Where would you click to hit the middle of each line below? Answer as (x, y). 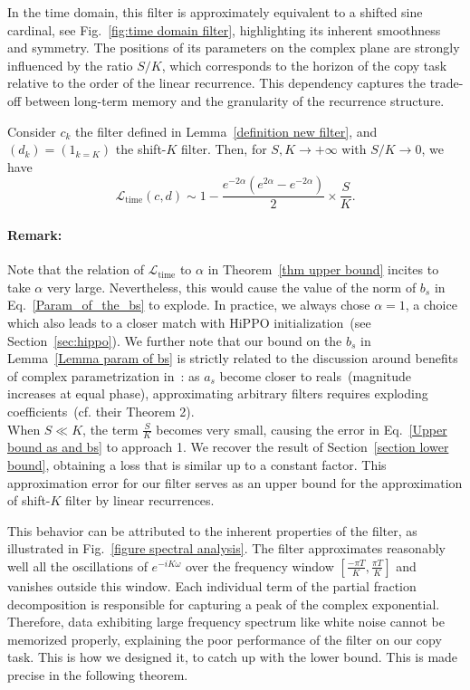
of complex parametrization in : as (104, 375)
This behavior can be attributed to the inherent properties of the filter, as (212, 530)
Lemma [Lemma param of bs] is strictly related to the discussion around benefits (233, 358)
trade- (446, 83)
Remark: (35, 234)
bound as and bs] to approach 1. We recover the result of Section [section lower (228, 447)
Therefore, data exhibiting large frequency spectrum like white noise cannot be (226, 622)
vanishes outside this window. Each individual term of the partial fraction (212, 585)
